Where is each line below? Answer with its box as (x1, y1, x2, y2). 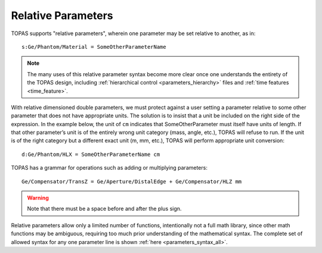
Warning (27, 194, 49, 202)
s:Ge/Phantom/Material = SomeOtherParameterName (21, 43, 166, 50)
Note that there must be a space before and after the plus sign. (27, 205, 182, 213)
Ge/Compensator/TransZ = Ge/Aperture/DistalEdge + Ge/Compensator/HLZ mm (21, 178, 242, 185)
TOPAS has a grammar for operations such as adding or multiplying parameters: (11, 164, 208, 171)
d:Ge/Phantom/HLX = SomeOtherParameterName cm (21, 151, 160, 158)
